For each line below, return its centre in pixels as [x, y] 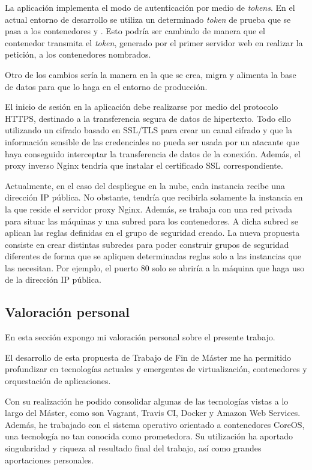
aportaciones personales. [49, 459]
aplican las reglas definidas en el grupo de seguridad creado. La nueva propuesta [152, 233]
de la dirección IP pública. [53, 279]
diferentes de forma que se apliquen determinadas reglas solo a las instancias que [153, 256]
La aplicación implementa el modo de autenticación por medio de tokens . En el [150, 7]
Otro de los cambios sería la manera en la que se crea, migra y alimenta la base [151, 74]
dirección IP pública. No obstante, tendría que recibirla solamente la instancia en [154, 197]
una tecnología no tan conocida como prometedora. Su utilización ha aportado [149, 436]
